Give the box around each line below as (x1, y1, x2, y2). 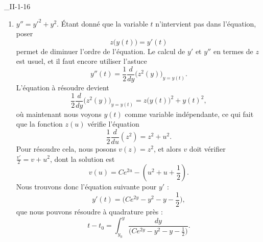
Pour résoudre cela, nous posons (16, 143, 116, 154)
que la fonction (16, 118, 63, 129)
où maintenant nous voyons (16, 108, 102, 119)
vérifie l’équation (87, 118, 139, 129)
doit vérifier (189, 143, 226, 154)
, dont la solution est (50, 153, 115, 164)
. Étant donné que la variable (57, 18, 148, 29)
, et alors (153, 143, 181, 154)
